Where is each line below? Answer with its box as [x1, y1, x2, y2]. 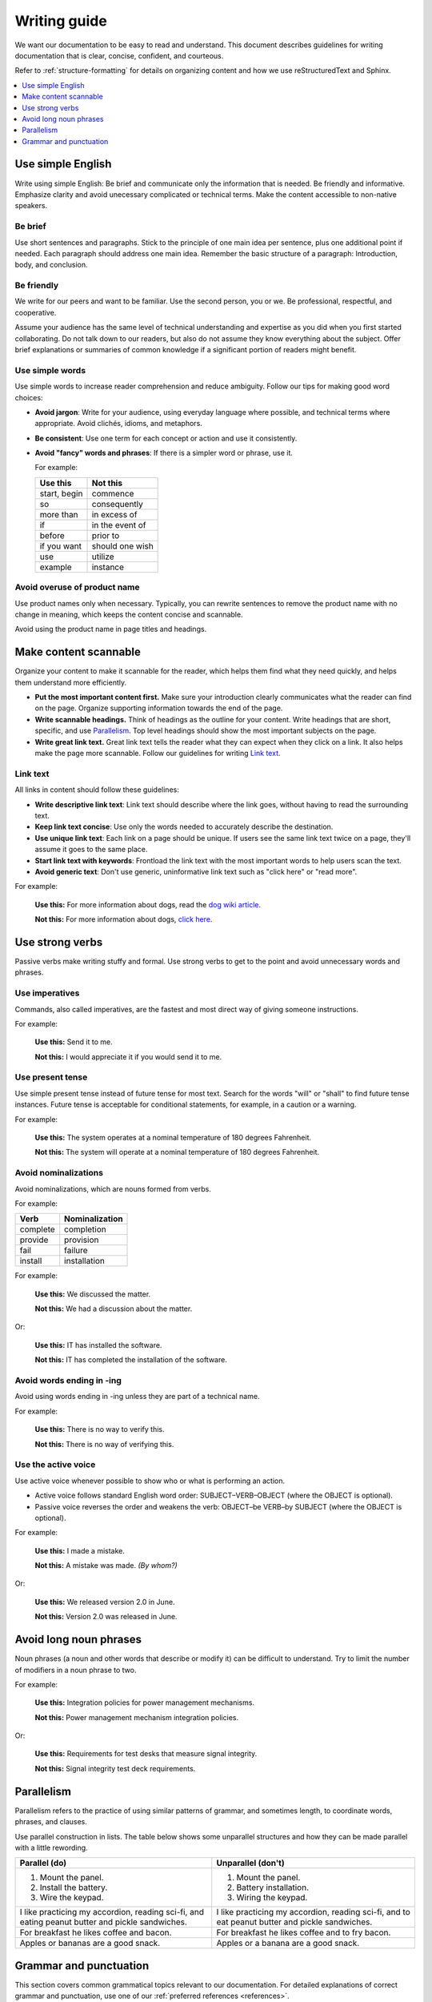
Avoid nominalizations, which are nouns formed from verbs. [14, 1184, 211, 1193]
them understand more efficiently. [14, 677, 127, 687]
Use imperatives [14, 987, 80, 999]
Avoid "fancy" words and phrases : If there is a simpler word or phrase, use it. [34, 448, 294, 458]
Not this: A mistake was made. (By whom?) [34, 1561, 178, 1570]
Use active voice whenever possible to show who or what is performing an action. [14, 1476, 286, 1485]
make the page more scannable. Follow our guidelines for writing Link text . [34, 749, 281, 758]
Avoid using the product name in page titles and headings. [14, 625, 207, 634]
